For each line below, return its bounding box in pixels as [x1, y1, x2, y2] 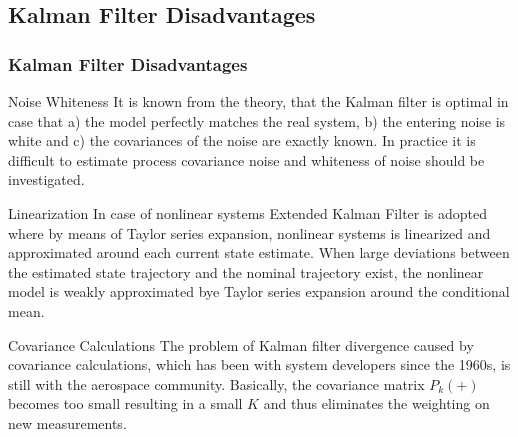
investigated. [8, 169, 85, 190]
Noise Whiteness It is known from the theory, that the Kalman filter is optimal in [8, 91, 509, 111]
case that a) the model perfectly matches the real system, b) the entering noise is [8, 110, 506, 131]
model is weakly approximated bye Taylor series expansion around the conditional [8, 281, 510, 302]
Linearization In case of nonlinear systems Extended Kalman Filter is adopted [8, 202, 488, 223]
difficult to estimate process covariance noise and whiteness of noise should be [8, 149, 485, 170]
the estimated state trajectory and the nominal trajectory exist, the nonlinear [8, 261, 484, 282]
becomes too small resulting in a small [8, 393, 243, 414]
